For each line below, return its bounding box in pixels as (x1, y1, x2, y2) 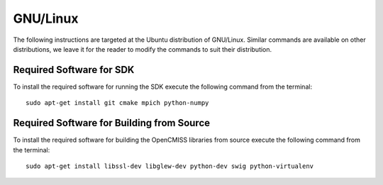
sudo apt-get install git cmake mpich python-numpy (26, 99, 209, 107)
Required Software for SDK (13, 64, 135, 76)
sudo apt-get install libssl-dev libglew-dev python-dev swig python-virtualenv (26, 162, 314, 170)
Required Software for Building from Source (13, 117, 211, 129)
